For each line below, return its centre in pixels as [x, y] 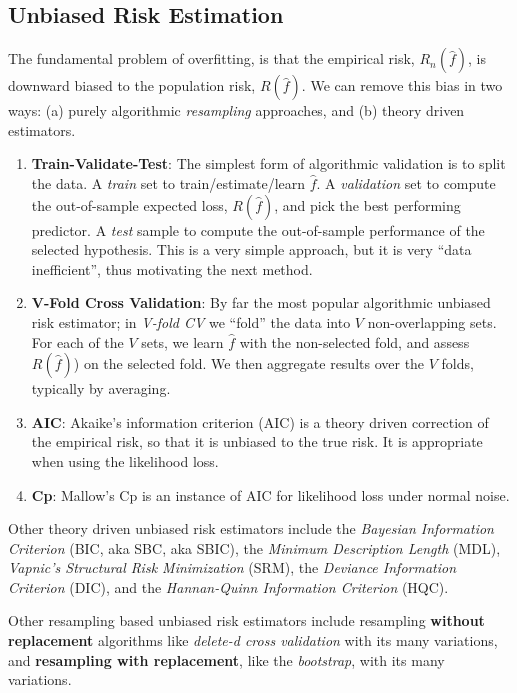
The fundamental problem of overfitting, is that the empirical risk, [211, 58]
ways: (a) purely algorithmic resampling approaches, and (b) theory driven [236, 110]
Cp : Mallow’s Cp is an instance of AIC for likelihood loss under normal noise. [270, 494]
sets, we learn [182, 341]
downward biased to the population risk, [132, 85]
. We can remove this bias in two [402, 85]
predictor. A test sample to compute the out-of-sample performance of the [258, 229]
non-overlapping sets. [432, 321]
